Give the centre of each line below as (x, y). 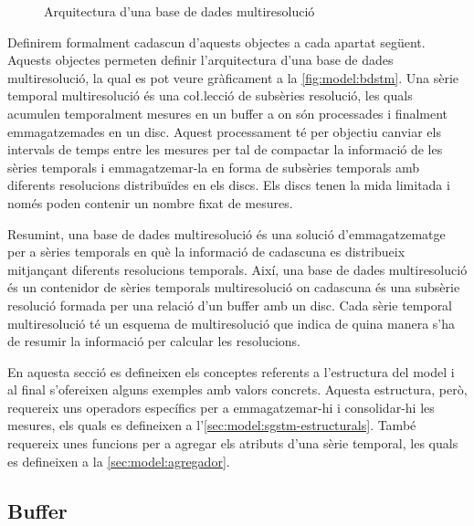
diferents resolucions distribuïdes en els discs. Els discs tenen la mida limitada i (229, 185)
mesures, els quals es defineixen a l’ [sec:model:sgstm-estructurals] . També (212, 425)
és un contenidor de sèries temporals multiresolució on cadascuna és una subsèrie (234, 287)
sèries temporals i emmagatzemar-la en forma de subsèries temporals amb (214, 167)
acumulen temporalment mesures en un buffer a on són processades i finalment (228, 113)
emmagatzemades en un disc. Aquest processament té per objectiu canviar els (224, 131)
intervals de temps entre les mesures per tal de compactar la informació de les (225, 149)
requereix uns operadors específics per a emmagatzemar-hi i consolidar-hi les (221, 407)
